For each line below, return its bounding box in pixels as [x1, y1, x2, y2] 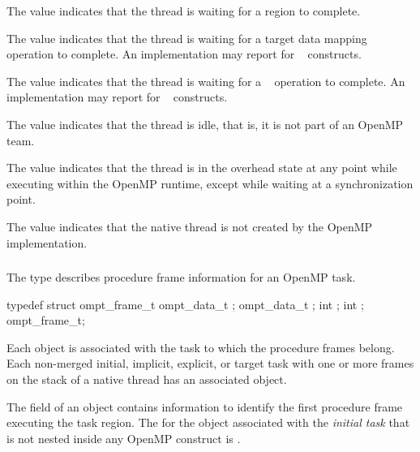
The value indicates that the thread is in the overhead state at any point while [6, 159, 397, 176]
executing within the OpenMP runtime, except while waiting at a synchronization [6, 174, 414, 192]
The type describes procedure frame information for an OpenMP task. [6, 269, 356, 286]
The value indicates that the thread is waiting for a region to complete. [6, 2, 361, 19]
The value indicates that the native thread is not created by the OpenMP [6, 217, 373, 235]
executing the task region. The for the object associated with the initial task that [6, 414, 410, 431]
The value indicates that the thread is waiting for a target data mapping [6, 29, 367, 46]
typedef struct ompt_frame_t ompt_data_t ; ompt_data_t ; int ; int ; [6, 295, 364, 312]
